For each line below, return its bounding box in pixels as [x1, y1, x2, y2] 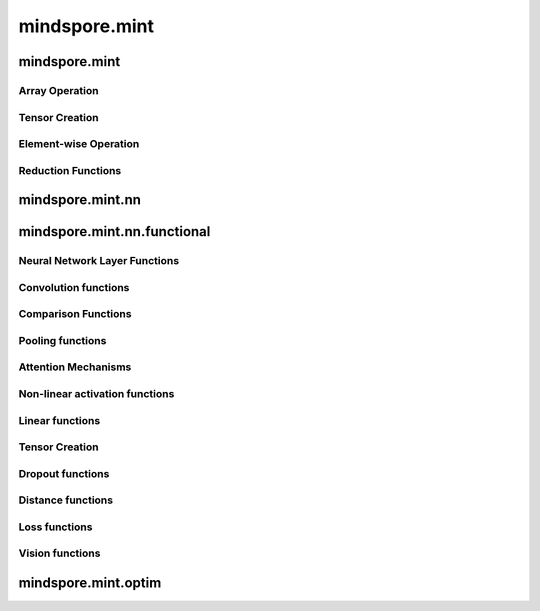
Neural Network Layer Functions [18, 254, 180, 268]
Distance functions [18, 493, 114, 507]
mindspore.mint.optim [18, 575, 162, 592]
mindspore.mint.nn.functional [18, 223, 211, 240]
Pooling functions [18, 333, 107, 347]
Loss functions [18, 520, 93, 534]
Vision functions [18, 546, 101, 560]
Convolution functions [18, 280, 130, 294]
